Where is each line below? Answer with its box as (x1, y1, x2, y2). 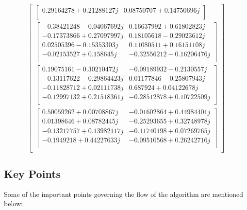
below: (4, 198, 23, 209)
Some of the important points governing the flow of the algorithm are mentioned (4, 189, 243, 199)
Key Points (4, 166, 61, 181)
